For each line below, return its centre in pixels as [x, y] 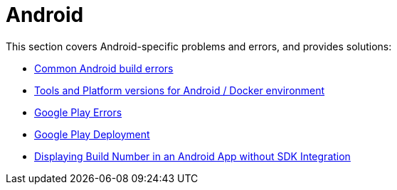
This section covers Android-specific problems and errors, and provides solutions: [199, 46]
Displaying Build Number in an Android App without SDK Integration [192, 156]
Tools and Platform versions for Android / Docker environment [180, 90]
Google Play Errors [78, 112]
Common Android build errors [104, 68]
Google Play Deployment [92, 134]
